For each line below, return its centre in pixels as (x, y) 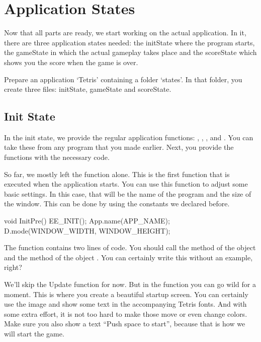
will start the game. (34, 333)
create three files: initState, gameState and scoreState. (88, 89)
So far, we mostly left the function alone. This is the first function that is (117, 174)
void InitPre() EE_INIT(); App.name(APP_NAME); (87, 221)
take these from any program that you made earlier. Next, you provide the (119, 147)
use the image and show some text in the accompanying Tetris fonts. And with (125, 304)
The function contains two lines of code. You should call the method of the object (130, 247)
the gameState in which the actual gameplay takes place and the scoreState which (130, 52)
